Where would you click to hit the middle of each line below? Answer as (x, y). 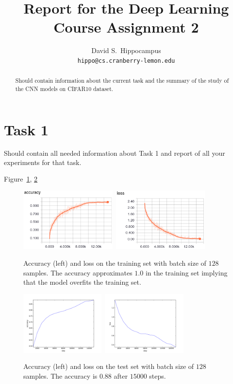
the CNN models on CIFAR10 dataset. (64, 89)
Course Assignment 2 (126, 27)
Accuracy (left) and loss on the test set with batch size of (109, 366)
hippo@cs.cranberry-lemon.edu (126, 61)
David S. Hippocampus (126, 50)
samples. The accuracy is (60, 375)
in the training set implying (186, 272)
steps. (158, 375)
